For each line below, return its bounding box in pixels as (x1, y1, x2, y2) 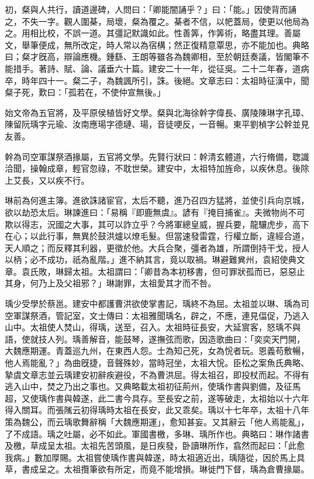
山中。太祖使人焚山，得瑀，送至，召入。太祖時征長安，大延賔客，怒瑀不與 (5, 321, 301, 333)
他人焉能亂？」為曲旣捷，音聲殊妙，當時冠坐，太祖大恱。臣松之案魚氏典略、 (5, 356, 309, 369)
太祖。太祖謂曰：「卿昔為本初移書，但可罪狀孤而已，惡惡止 (72, 265, 305, 277)
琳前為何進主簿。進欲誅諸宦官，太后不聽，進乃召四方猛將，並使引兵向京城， (5, 194, 309, 207)
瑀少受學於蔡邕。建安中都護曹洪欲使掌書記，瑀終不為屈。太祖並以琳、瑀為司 (5, 297, 309, 310)
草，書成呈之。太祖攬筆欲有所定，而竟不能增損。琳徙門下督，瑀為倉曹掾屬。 (5, 463, 309, 475)
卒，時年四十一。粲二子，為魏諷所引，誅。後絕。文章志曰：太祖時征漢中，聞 (5, 74, 309, 86)
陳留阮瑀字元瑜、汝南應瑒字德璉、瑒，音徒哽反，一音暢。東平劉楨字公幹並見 (5, 118, 309, 130)
